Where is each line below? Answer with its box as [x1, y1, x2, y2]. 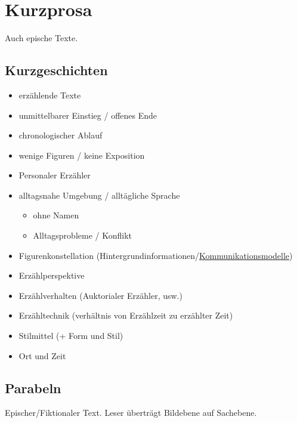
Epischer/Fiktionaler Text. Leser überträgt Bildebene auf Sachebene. [5, 406, 257, 419]
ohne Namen [33, 209, 79, 221]
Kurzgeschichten [5, 61, 108, 79]
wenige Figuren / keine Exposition [18, 149, 145, 161]
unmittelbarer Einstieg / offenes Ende [18, 109, 157, 121]
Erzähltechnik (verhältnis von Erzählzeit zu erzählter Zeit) [18, 309, 233, 322]
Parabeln [5, 378, 61, 397]
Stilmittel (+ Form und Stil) [18, 329, 123, 342]
